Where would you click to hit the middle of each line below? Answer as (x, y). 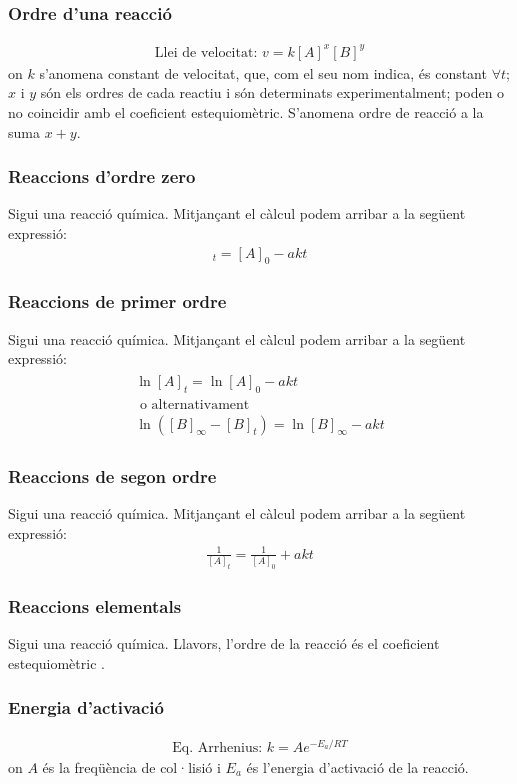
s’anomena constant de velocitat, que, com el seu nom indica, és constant (263, 72)
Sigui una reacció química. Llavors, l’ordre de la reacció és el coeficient (224, 643)
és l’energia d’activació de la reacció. (357, 766)
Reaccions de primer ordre (117, 301)
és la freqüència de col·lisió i (131, 766)
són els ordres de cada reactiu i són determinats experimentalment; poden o (272, 92)
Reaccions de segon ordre (112, 475)
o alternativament (194, 404)
